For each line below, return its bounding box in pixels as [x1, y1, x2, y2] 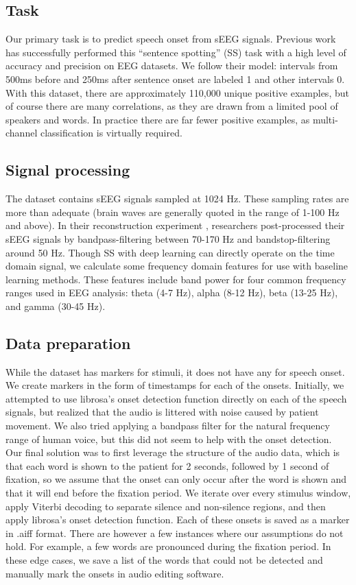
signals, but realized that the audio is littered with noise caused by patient [5, 405, 319, 419]
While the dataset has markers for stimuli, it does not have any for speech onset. [5, 364, 345, 379]
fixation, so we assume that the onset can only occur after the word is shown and [5, 472, 347, 486]
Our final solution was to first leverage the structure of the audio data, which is [5, 445, 340, 459]
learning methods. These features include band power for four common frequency [5, 272, 346, 286]
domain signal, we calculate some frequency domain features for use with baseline [5, 259, 348, 273]
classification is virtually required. [40, 126, 182, 140]
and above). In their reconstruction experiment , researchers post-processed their [5, 218, 345, 232]
